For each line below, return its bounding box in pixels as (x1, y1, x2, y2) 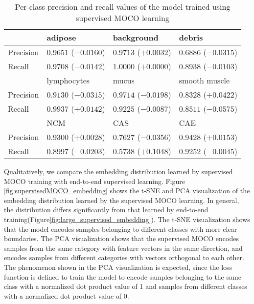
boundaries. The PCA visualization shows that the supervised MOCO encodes (4, 233, 239, 243)
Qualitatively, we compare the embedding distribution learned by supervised (4, 166, 233, 176)
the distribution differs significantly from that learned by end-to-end (4, 204, 208, 215)
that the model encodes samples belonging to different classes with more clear (4, 223, 237, 234)
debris (179, 32, 203, 43)
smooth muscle (179, 75, 230, 86)
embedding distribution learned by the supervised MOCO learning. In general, (4, 195, 239, 205)
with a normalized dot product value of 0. (4, 290, 129, 301)
